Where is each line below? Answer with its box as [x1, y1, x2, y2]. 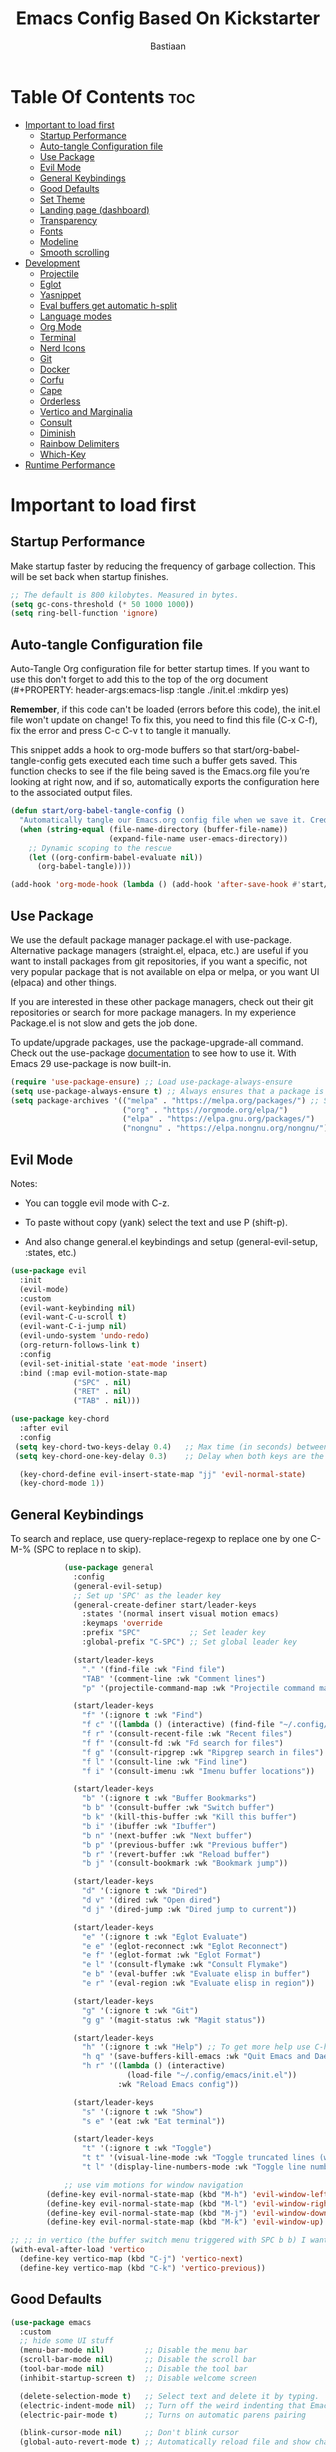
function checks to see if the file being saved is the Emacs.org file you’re [10, 765, 310, 777]
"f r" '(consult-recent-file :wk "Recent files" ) [81, 1729, 293, 1739]
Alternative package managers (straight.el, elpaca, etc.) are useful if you [10, 944, 309, 956]
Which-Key [39, 448, 87, 460]
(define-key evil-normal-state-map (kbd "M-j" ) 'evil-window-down [46, 2208, 329, 2218]
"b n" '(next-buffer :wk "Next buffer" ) [81, 1830, 253, 1841]
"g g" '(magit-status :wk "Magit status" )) [81, 2015, 267, 2025]
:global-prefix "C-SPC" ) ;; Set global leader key [81, 1637, 298, 1647]
